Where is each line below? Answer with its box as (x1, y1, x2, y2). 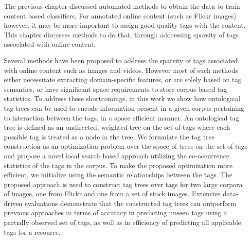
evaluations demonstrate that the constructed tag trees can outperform (24, 198, 236, 208)
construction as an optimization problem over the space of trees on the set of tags (4, 141, 248, 151)
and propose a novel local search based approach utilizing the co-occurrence (4, 150, 230, 160)
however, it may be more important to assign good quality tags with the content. (4, 20, 246, 30)
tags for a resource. (4, 226, 61, 237)
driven (4, 198, 23, 208)
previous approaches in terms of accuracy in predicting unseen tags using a (4, 207, 227, 218)
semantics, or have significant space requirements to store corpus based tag (4, 84, 227, 94)
